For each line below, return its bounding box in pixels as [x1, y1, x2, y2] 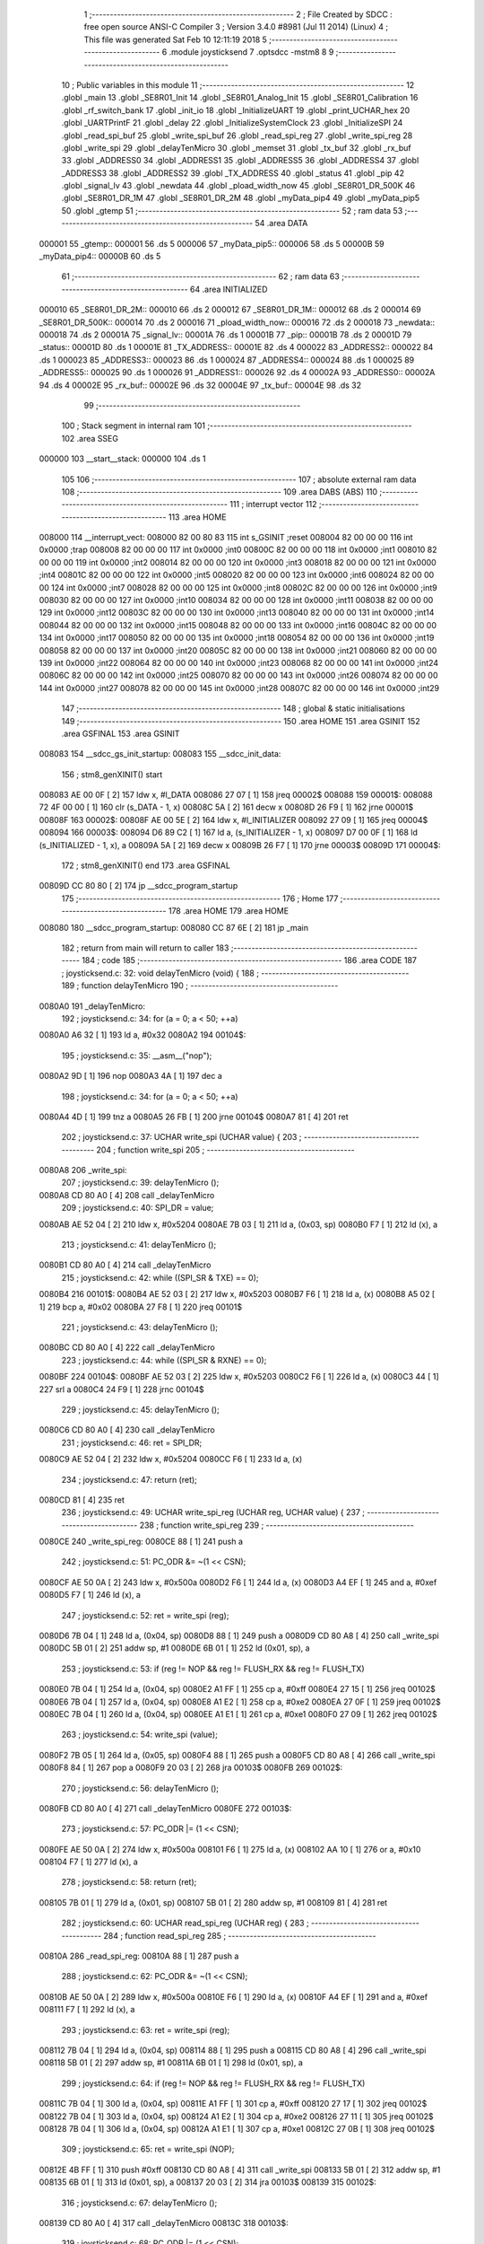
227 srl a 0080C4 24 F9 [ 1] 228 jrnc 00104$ [39, 1383, 205, 1395]
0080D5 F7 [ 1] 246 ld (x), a [39, 1590, 141, 1600]
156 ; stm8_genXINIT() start [61, 768, 163, 780]
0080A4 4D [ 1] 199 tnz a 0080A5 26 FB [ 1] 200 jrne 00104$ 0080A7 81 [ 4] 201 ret [39, 1111, 349, 1122]
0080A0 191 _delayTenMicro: [39, 1001, 146, 1012]
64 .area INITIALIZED [189, 284, 268, 294]
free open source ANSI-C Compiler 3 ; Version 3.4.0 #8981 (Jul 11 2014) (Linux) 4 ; [83, 22, 389, 32]
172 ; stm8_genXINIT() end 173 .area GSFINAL [61, 860, 230, 871]
